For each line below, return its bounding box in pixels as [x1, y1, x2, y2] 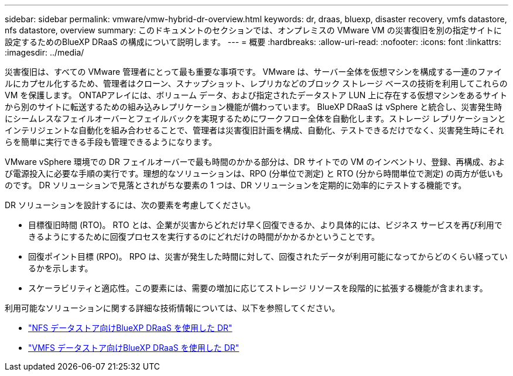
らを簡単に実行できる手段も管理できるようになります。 [5, 137, 217, 147]
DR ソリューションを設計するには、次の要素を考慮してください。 [5, 200, 255, 210]
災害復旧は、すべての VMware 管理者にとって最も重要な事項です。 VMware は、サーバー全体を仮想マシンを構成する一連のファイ [5, 67, 502, 77]
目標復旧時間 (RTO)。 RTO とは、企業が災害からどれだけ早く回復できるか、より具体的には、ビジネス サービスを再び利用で [28, 220, 502, 230]
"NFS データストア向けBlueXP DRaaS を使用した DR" [28, 323, 232, 333]
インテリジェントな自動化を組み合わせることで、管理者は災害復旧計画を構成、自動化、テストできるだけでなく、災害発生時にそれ [5, 125, 504, 135]
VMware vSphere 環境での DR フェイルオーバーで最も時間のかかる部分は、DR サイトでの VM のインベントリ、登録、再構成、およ [5, 157, 505, 167]
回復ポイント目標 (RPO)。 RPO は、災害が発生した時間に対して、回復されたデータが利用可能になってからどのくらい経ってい [28, 251, 508, 261]
